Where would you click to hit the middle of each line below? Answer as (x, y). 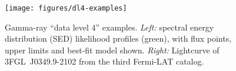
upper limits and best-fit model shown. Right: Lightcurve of (112, 50)
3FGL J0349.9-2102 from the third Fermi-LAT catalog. (104, 61)
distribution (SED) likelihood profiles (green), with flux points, (118, 38)
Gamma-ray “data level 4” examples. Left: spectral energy (109, 27)
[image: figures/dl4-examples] (66, 8)
